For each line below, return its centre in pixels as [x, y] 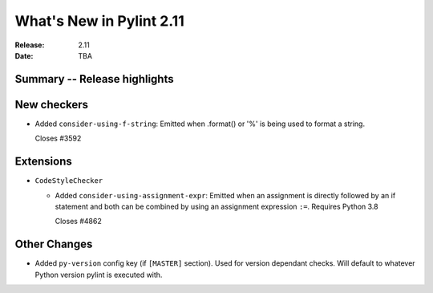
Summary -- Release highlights [94, 79]
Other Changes [54, 244]
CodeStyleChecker [69, 181]
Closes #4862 [78, 222]
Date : [24, 55]
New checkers [51, 104]
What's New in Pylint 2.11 [99, 21]
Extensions [43, 162]
